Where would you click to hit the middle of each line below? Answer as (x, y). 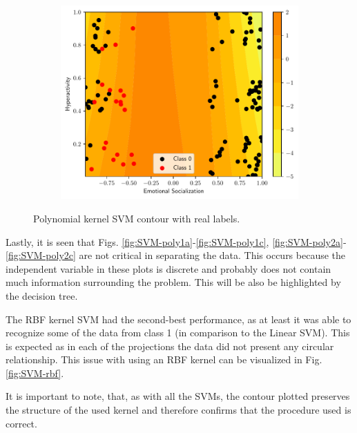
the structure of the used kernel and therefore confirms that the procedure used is (178, 410)
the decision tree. (42, 295)
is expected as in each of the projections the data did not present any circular (170, 346)
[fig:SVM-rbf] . (35, 373)
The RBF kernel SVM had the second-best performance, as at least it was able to (178, 319)
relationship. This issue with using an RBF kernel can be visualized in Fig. (164, 359)
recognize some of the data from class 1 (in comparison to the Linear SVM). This (178, 333)
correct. (21, 423)
